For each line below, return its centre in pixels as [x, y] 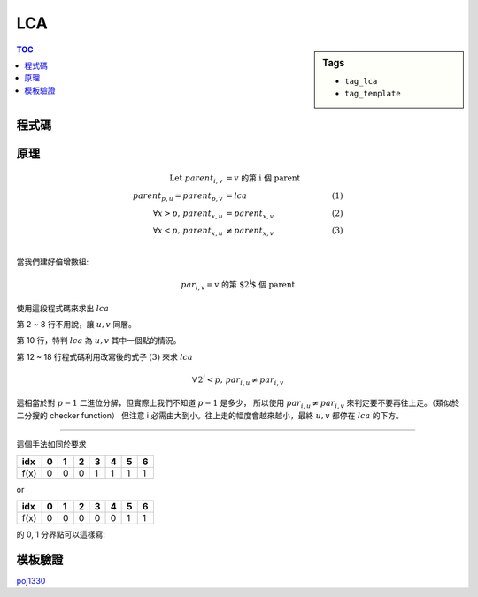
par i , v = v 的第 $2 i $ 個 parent [238, 285]
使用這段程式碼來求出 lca [63, 308]
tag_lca [361, 81]
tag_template [373, 94]
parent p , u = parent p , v [178, 196]
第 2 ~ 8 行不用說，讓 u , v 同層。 [76, 324]
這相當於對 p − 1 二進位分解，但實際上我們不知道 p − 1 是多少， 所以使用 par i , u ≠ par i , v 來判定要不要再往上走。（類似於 [238, 404]
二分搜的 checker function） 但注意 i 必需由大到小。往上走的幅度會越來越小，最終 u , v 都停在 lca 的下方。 [210, 415]
